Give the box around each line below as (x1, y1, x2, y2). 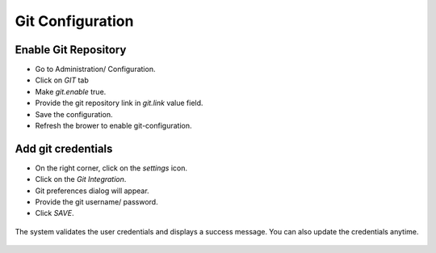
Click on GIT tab (35, 75, 89, 85)
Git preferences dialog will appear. (35, 186, 149, 196)
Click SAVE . (35, 209, 74, 218)
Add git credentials (15, 141, 113, 155)
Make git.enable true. (35, 86, 107, 96)
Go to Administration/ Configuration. (35, 65, 156, 74)
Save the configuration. (35, 109, 113, 119)
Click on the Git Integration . (35, 175, 127, 184)
